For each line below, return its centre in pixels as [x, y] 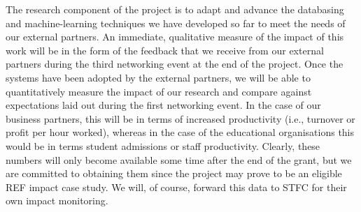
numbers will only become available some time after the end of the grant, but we [179, 159]
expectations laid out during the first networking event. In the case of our [163, 105]
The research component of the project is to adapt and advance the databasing [175, 9]
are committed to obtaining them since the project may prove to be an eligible [174, 173]
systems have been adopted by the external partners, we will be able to [158, 77]
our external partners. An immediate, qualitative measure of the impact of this [175, 37]
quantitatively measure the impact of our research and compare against [159, 91]
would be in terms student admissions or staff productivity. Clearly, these [163, 145]
